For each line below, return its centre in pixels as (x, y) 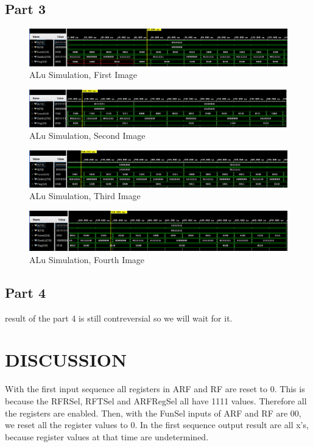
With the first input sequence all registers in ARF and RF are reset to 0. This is (155, 389)
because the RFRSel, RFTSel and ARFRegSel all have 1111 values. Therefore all (156, 400)
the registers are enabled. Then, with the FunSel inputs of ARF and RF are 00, (153, 413)
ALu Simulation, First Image (83, 75)
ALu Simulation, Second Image (87, 136)
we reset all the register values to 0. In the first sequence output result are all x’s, (157, 425)
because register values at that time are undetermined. (107, 436)
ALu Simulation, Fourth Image (87, 259)
